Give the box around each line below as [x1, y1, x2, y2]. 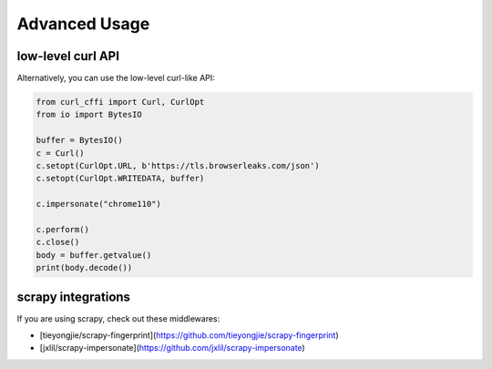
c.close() [36, 237, 80, 248]
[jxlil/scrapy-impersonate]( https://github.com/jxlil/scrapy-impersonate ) [39, 343, 305, 354]
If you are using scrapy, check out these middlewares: [16, 313, 220, 323]
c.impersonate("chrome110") [36, 199, 161, 210]
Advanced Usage [16, 14, 150, 34]
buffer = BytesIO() [36, 135, 123, 146]
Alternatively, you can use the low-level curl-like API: [16, 73, 216, 84]
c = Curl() [36, 148, 85, 159]
